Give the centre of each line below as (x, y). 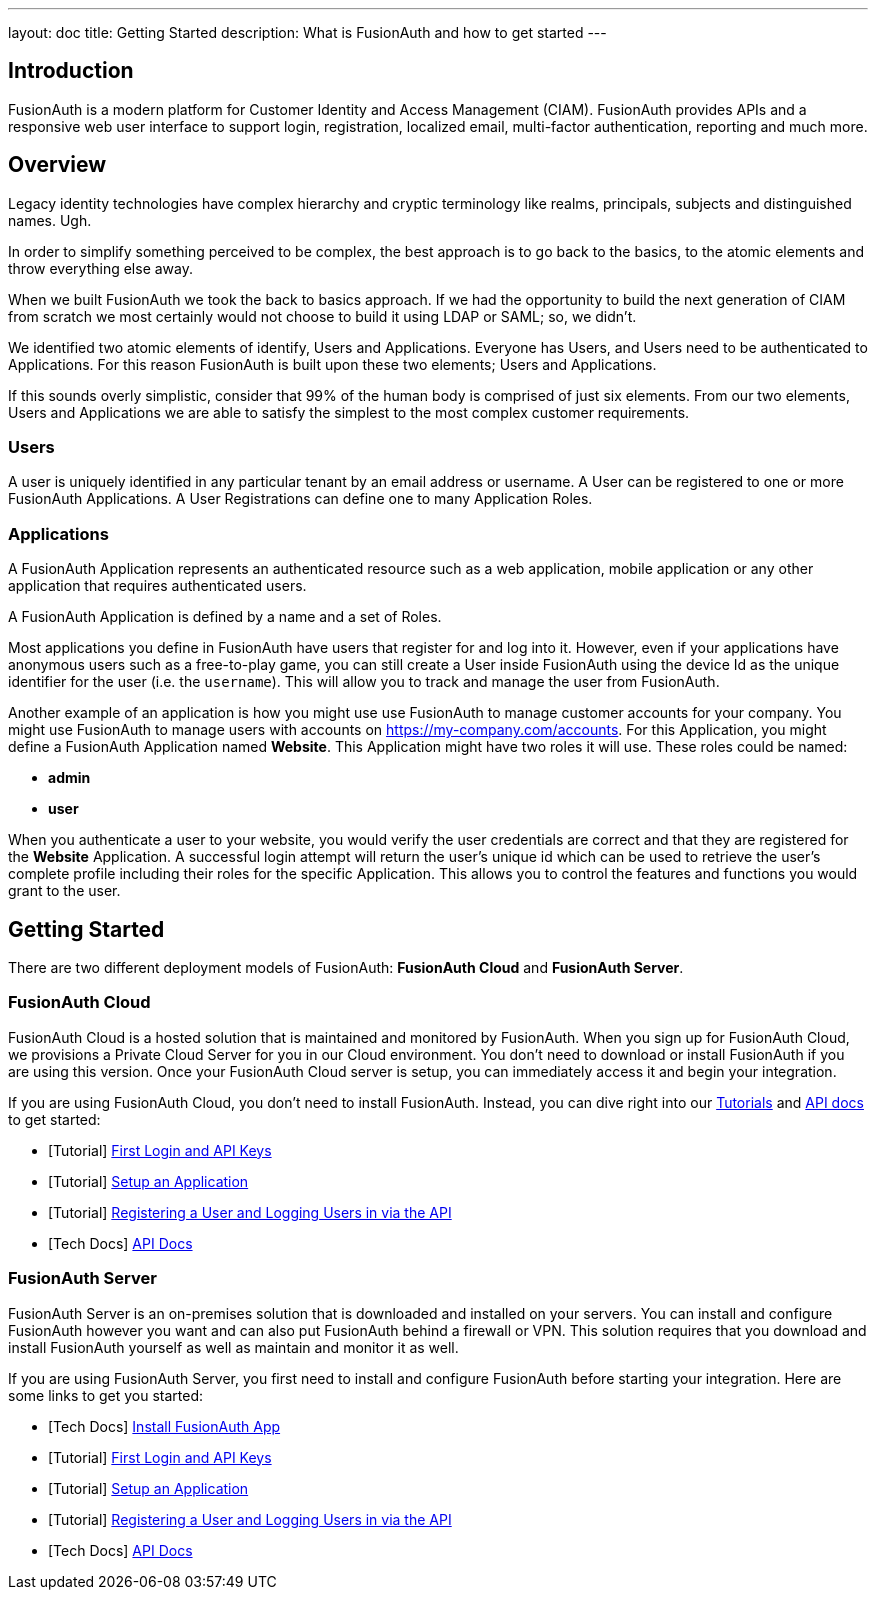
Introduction (71, 71)
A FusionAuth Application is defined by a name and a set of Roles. (225, 617)
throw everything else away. (100, 268)
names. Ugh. (50, 220)
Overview (57, 165)
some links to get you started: (106, 1395)
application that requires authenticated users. (157, 586)
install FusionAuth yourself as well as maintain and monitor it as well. (233, 1347)
